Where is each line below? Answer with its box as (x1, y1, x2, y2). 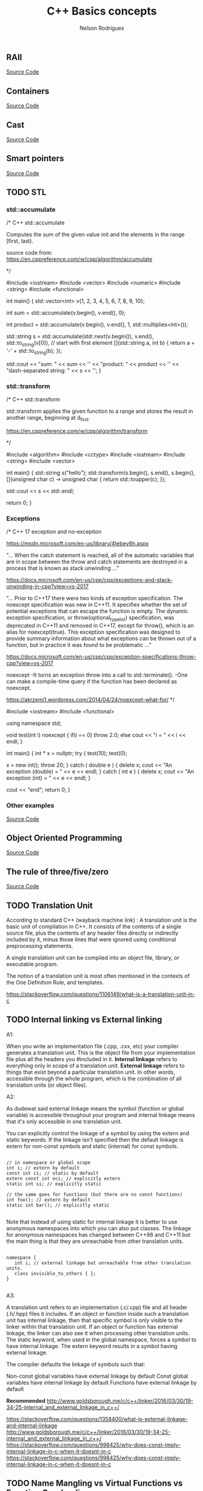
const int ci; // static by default (6, 1170, 99, 1176)
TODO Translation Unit (6, 900, 93, 910)
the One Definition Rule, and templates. (6, 979, 104, 986)
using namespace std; (6, 719, 62, 727)
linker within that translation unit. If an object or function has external (6, 1323, 178, 1330)
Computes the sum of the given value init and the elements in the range (6, 231, 185, 238)
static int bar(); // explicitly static (6, 1202, 110, 1208)
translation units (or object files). (6, 1081, 88, 1088)
